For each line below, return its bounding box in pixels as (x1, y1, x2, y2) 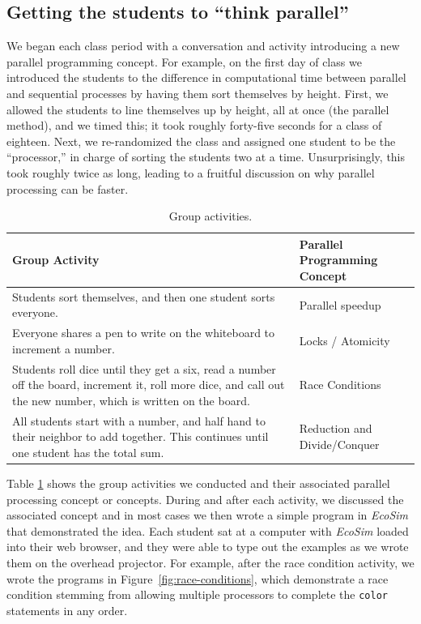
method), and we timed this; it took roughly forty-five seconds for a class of (6, 117, 382, 134)
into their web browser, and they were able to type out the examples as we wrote (6, 538, 409, 555)
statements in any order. (6, 601, 128, 618)
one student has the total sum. (12, 443, 164, 460)
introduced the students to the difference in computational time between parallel (6, 69, 406, 86)
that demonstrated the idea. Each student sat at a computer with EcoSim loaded (6, 522, 409, 539)
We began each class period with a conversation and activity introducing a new (6, 37, 400, 54)
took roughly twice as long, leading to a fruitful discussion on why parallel (6, 164, 375, 181)
